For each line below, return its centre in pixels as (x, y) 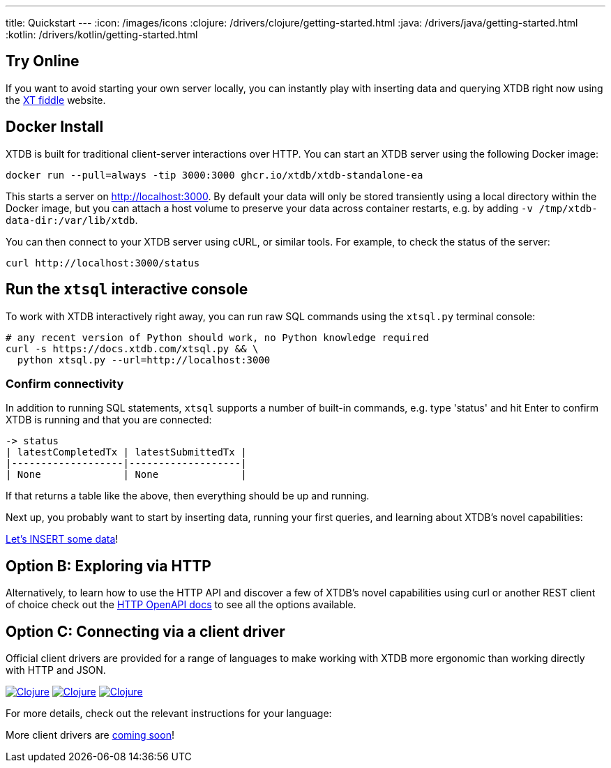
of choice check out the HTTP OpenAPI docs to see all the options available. (181, 605)
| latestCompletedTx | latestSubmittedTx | (126, 452)
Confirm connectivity (65, 383)
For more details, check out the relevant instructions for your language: (169, 713)
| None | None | (126, 475)
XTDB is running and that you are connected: (109, 420)
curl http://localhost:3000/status (103, 263)
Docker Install (55, 127)
